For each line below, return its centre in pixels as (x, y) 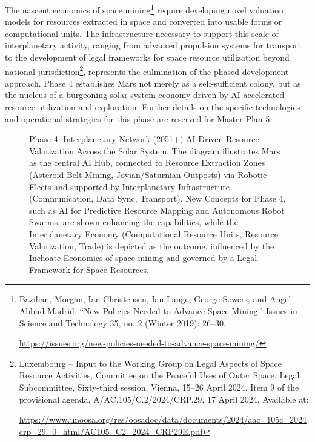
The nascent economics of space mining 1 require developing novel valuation (144, 9)
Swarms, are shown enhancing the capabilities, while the (134, 222)
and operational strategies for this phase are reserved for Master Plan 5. (139, 118)
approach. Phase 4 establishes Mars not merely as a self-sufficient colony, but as (153, 83)
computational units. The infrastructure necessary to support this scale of (142, 33)
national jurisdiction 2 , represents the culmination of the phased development (147, 70)
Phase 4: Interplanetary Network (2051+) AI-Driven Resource (144, 139)
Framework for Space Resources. (89, 269)
